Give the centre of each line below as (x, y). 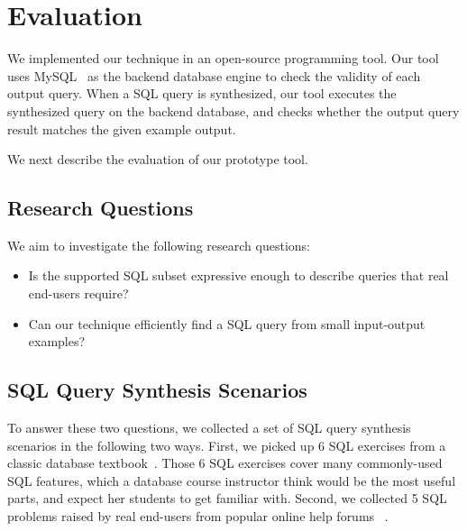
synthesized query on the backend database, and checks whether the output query (233, 110)
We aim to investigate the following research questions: (159, 245)
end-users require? (78, 293)
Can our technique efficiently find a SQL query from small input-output (227, 323)
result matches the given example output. (122, 128)
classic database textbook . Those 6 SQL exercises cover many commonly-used (225, 463)
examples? (57, 341)
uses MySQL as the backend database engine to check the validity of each (214, 75)
